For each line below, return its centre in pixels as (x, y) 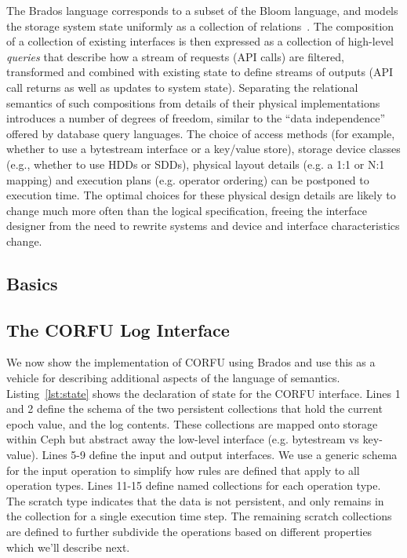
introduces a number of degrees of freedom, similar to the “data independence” (196, 118)
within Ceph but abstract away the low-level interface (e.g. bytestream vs (183, 439)
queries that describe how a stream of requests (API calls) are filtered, (175, 56)
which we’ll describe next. (68, 547)
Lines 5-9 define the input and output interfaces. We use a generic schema (220, 455)
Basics (32, 283)
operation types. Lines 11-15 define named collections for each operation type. (194, 485)
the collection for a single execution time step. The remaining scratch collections (199, 516)
